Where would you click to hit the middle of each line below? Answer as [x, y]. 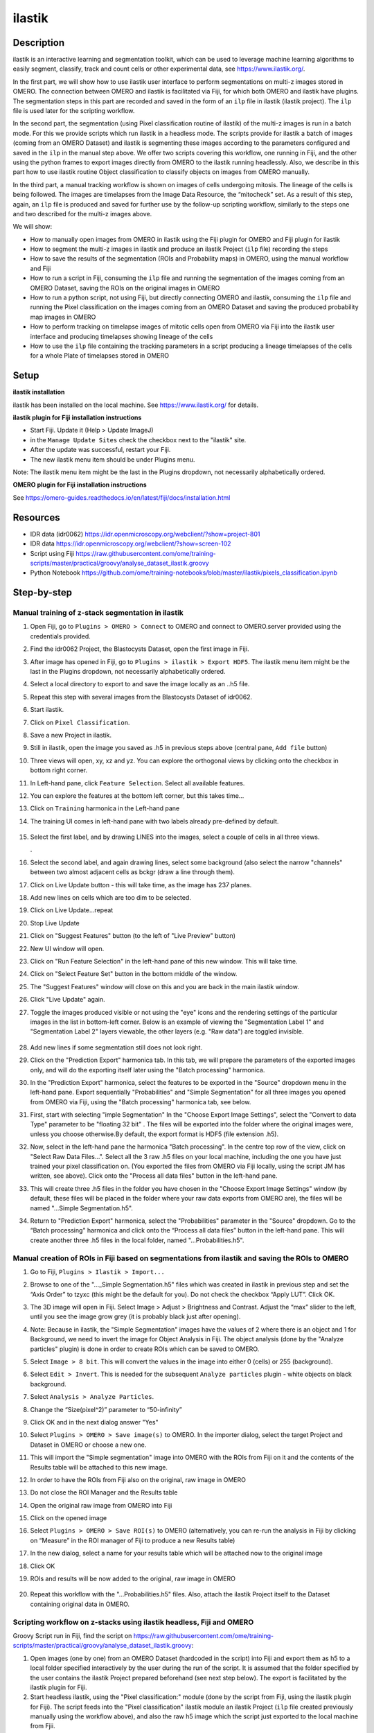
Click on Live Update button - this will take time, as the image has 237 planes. [141, 885]
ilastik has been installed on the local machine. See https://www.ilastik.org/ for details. [136, 405]
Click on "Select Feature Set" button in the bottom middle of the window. [134, 974]
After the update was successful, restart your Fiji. [100, 450]
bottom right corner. [59, 770]
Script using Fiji [52, 553]
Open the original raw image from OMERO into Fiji [101, 1505]
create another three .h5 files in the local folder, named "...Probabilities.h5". [137, 1240]
